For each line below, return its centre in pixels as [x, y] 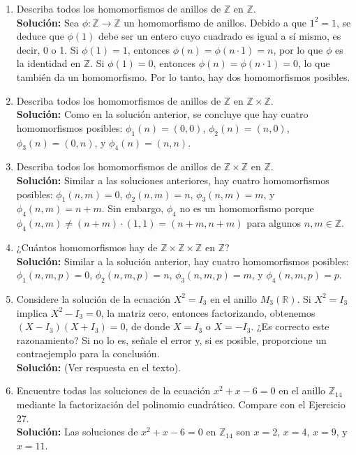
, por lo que [298, 49]
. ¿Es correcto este [290, 326]
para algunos [274, 223]
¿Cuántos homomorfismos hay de [87, 247]
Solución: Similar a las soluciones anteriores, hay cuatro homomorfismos [173, 180]
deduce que [40, 36]
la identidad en [49, 63]
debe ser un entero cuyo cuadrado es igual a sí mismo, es [220, 36]
